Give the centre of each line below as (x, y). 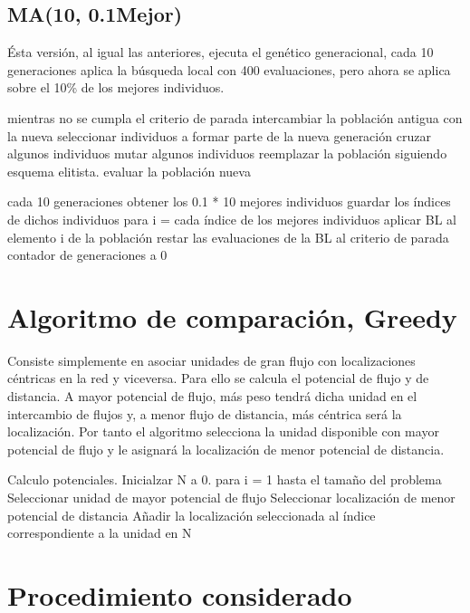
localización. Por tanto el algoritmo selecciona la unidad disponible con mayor (223, 431)
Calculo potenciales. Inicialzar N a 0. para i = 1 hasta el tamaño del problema (225, 479)
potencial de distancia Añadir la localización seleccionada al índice (192, 515)
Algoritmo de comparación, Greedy (232, 316)
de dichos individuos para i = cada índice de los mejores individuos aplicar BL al (232, 219)
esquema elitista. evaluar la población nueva (129, 171)
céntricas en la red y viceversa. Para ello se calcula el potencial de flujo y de (218, 378)
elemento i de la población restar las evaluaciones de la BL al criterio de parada (228, 237)
